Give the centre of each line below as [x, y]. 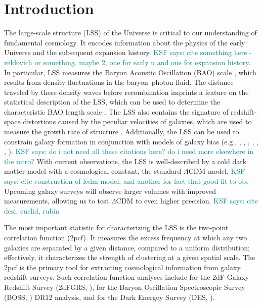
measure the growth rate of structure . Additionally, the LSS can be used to [122, 132]
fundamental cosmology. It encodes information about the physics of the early [125, 42]
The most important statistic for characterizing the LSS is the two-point [116, 227]
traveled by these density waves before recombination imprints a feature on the [126, 92]
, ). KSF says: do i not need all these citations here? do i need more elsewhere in [129, 151]
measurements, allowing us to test [57, 201]
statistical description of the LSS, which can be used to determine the [112, 102]
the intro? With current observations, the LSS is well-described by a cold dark [125, 161]
